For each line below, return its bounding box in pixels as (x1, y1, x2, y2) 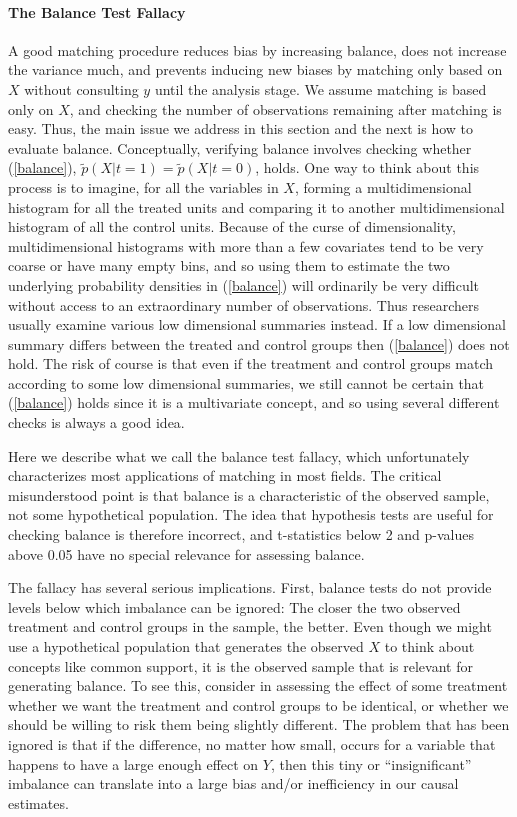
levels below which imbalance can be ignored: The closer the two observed (8, 596, 461, 617)
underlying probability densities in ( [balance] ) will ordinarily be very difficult (8, 274, 480, 295)
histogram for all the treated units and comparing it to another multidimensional (8, 196, 505, 217)
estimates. (8, 792, 69, 813)
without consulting (24, 78, 139, 99)
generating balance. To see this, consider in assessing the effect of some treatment (8, 675, 508, 696)
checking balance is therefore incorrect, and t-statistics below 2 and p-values (8, 524, 475, 545)
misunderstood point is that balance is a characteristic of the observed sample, (8, 484, 490, 505)
